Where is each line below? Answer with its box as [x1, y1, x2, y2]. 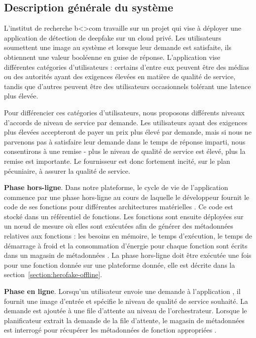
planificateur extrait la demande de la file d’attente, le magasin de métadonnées [4, 315, 245, 325]
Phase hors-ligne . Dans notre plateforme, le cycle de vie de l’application [4, 182, 228, 193]
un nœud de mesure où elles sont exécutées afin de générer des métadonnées [4, 221, 233, 231]
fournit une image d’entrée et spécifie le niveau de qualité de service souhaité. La [4, 295, 248, 306]
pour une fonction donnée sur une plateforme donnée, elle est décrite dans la [4, 259, 235, 270]
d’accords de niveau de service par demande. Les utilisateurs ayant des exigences [4, 117, 248, 127]
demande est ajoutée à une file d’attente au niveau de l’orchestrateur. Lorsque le [4, 305, 247, 316]
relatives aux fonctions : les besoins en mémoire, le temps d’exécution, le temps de [4, 231, 252, 241]
